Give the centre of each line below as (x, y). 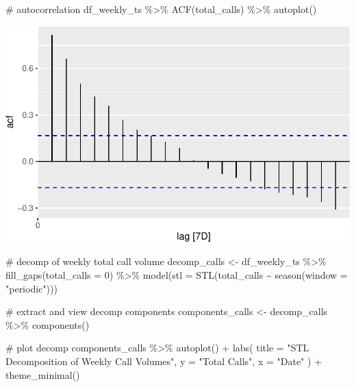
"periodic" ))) (31, 288)
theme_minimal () (43, 374)
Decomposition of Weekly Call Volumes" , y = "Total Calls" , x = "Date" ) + (164, 361)
